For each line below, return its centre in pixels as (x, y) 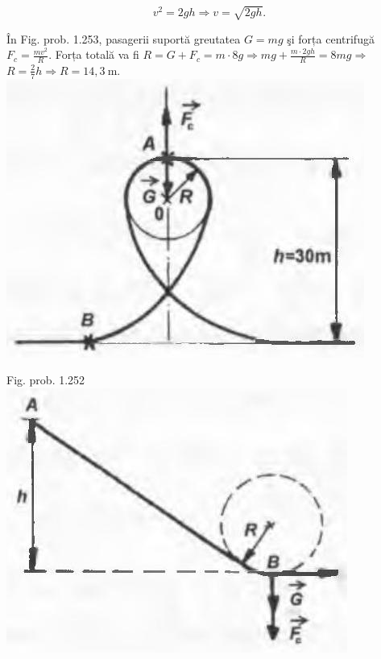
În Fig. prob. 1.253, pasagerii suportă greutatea (124, 38)
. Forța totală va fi (94, 54)
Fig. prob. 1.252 (46, 380)
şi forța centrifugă (331, 38)
